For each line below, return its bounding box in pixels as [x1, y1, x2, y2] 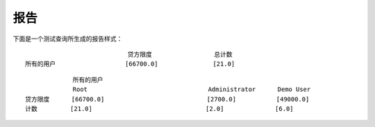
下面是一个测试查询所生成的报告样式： [12, 35, 123, 43]
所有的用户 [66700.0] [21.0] [25, 60, 235, 68]
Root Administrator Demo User [72, 86, 311, 93]
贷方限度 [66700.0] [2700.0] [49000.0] [25, 95, 310, 103]
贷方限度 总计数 [127, 50, 233, 58]
